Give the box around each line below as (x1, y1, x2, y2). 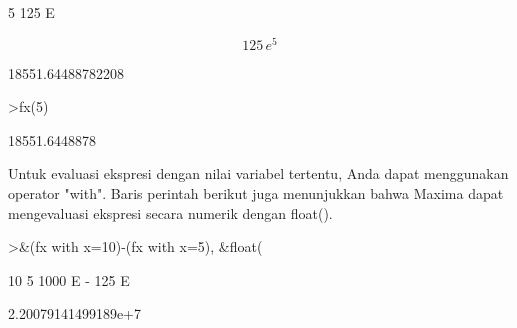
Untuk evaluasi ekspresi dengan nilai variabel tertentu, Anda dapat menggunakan (8, 163, 509, 184)
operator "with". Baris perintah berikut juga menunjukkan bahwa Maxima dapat (8, 183, 504, 204)
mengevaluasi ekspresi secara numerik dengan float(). (8, 202, 333, 223)
